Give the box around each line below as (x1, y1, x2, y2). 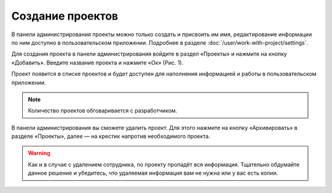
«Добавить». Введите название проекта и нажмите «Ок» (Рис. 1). (11, 59, 184, 66)
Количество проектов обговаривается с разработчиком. (28, 107, 178, 115)
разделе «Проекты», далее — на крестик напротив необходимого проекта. (11, 132, 210, 140)
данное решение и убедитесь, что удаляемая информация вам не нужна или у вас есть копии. (28, 169, 279, 177)
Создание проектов (11, 9, 119, 23)
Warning (28, 149, 50, 157)
